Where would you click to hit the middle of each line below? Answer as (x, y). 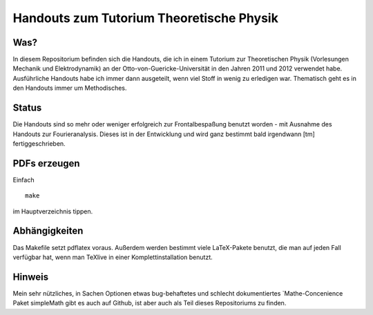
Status (27, 108)
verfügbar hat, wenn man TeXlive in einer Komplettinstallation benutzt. (113, 257)
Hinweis (30, 277)
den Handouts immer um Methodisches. (70, 88)
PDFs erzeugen (46, 163)
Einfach (23, 180)
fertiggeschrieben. (39, 143)
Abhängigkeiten (48, 231)
